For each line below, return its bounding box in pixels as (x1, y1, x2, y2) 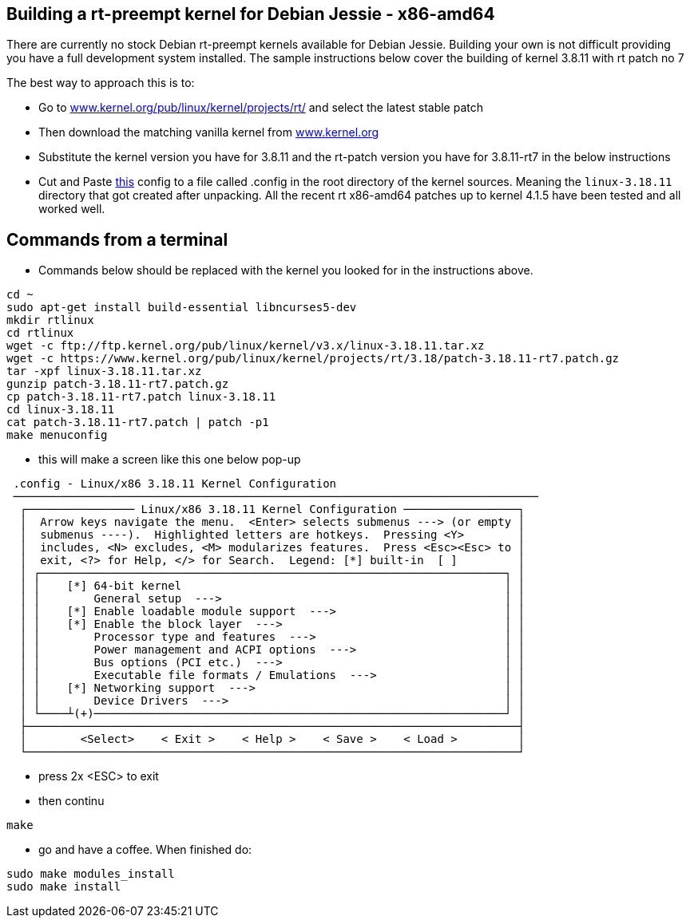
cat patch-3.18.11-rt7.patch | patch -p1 (6, 416, 269, 429)
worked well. (38, 202, 105, 216)
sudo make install (6, 880, 121, 894)
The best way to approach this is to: (6, 76, 195, 90)
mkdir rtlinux (6, 314, 94, 327)
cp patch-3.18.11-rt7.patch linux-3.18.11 (6, 390, 276, 404)
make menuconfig (6, 428, 108, 442)
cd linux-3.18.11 (6, 403, 114, 417)
